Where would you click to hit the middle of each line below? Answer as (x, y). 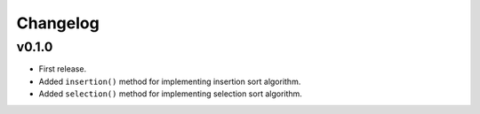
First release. (63, 69)
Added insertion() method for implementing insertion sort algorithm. (170, 81)
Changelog (58, 23)
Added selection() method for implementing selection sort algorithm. (170, 94)
